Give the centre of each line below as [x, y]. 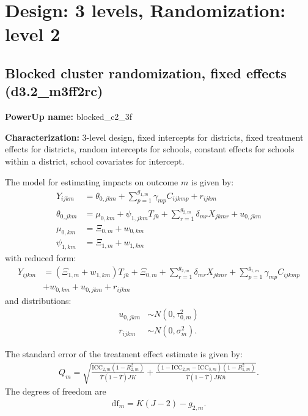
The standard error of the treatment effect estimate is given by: [124, 354]
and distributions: [38, 300]
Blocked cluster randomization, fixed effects [146, 72]
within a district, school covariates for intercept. [95, 161]
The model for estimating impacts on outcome [92, 181]
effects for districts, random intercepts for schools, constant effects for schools [150, 149]
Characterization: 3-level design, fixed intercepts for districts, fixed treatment [154, 137]
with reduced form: [41, 258]
